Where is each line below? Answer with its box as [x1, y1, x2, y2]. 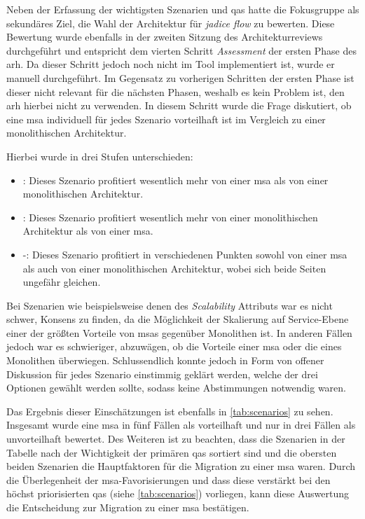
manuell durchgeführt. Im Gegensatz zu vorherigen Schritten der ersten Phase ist [6, 70, 354, 85]
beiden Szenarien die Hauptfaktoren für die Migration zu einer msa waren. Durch [6, 459, 355, 473]
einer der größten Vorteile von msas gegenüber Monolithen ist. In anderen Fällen [6, 325, 352, 340]
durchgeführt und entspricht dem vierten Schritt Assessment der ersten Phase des [6, 43, 357, 57]
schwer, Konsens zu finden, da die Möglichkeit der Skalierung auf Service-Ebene [6, 312, 349, 326]
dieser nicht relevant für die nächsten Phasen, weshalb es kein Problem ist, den [6, 84, 345, 99]
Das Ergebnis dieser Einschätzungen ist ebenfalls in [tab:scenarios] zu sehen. [6, 403, 333, 418]
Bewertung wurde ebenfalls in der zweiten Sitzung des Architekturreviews [6, 29, 323, 44]
